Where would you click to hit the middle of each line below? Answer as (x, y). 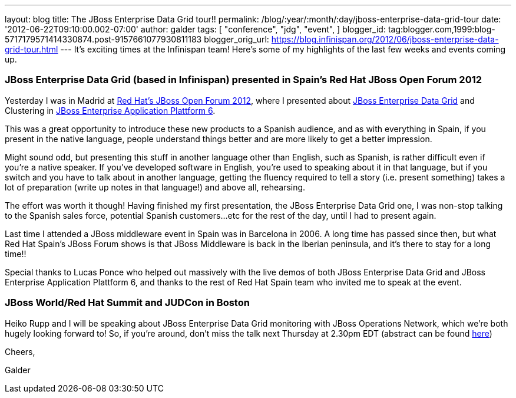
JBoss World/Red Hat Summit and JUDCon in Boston (127, 303)
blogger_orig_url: (236, 39)
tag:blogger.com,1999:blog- (441, 29)
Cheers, (20, 351)
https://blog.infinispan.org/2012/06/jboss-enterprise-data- (385, 39)
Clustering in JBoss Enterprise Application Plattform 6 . (110, 110)
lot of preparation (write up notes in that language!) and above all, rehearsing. (155, 187)
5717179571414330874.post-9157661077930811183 (103, 39)
